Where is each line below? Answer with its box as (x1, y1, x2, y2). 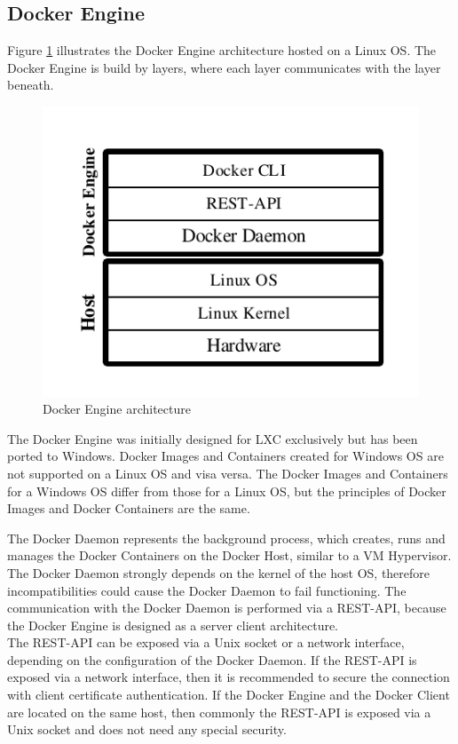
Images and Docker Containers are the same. (7, 499, 250, 518)
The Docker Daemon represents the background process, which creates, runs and (7, 528, 446, 547)
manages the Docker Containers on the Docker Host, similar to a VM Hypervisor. (7, 546, 452, 565)
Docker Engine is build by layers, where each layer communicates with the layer (7, 58, 441, 76)
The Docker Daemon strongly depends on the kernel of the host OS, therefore (7, 563, 430, 582)
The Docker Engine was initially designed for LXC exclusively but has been (7, 429, 418, 447)
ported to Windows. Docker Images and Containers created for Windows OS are (7, 447, 444, 465)
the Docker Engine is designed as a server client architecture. (7, 615, 339, 634)
